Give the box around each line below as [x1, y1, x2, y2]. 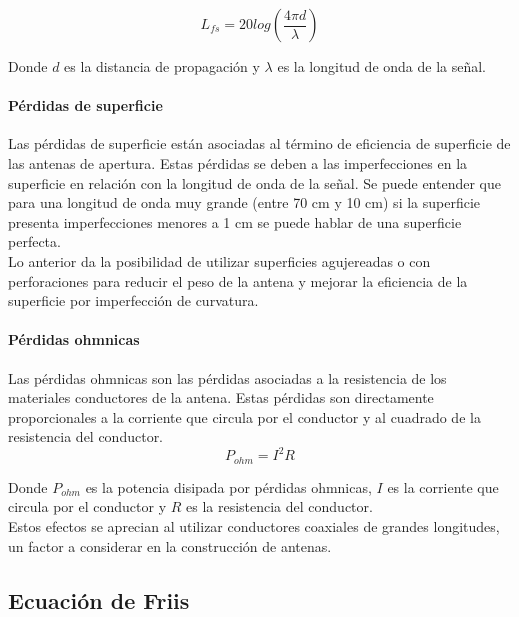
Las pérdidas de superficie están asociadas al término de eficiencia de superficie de [8, 133, 511, 154]
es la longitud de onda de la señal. [277, 56, 487, 76]
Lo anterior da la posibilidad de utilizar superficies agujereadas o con [8, 250, 431, 271]
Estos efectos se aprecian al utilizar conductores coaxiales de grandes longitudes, [8, 516, 500, 537]
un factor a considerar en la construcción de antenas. [8, 535, 332, 556]
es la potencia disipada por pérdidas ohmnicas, [85, 476, 372, 497]
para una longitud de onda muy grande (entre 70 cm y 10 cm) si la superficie [8, 192, 481, 213]
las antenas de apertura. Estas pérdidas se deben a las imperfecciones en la [8, 152, 468, 173]
